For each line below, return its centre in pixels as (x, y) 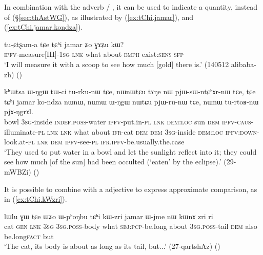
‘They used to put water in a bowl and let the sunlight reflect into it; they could (130, 151)
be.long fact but (29, 236)
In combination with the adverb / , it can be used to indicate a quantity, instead (131, 7)
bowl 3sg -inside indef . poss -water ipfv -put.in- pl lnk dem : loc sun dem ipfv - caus (128, 121)
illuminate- (21, 131)
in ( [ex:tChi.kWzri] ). (36, 199)
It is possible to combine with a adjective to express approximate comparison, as (131, 189)
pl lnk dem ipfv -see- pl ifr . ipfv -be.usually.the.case (106, 142)
